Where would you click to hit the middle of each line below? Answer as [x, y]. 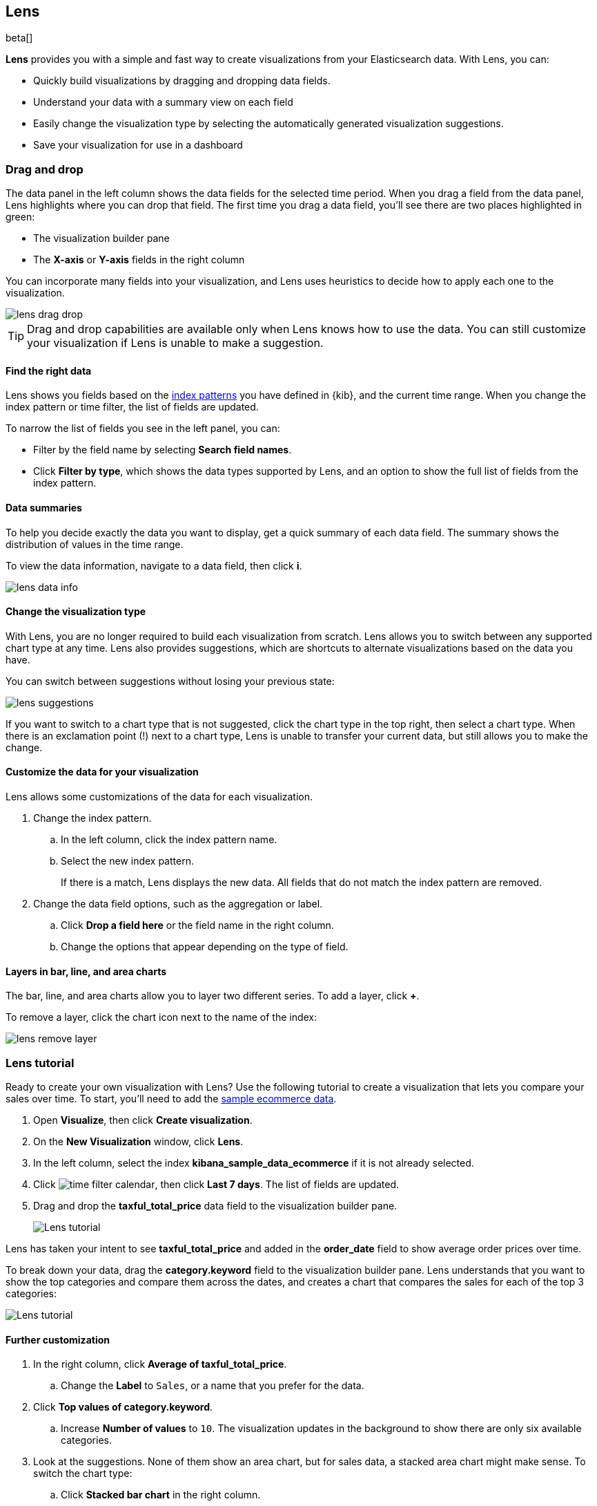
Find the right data [49, 370]
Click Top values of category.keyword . [123, 1407]
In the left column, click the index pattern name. [169, 840]
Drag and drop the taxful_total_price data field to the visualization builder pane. [215, 1206]
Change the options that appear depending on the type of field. [205, 947]
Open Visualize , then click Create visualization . [143, 1120]
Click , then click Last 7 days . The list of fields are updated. [216, 1185]
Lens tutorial [40, 1063]
